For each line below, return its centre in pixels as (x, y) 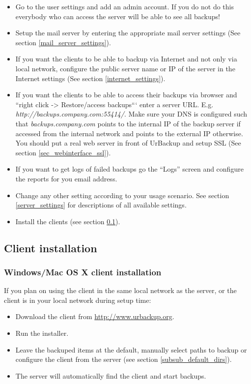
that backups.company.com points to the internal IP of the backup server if (128, 123)
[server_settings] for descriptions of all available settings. (101, 205)
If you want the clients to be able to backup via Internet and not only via (126, 59)
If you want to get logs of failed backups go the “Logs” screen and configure (129, 169)
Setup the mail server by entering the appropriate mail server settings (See (128, 33)
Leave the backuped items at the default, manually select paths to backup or (131, 349)
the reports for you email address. (66, 178)
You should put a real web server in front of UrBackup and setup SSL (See (128, 143)
